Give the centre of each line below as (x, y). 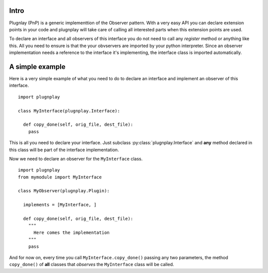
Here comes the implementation (72, 232)
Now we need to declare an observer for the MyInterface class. (76, 159)
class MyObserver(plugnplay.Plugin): (64, 191)
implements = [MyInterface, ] (60, 205)
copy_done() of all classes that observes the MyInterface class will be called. (92, 265)
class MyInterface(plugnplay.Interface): (69, 111)
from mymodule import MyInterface (60, 177)
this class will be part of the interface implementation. (64, 150)
